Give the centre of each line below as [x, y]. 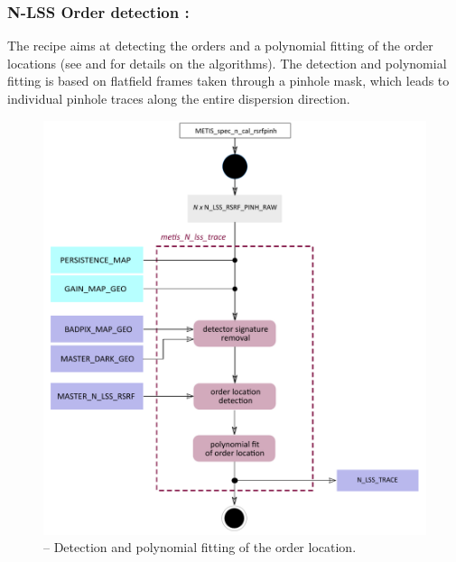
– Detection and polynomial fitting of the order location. [200, 547]
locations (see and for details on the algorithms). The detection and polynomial [227, 63]
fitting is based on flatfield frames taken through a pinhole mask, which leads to [228, 81]
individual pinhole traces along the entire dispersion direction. [179, 98]
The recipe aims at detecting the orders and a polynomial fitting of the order [220, 46]
